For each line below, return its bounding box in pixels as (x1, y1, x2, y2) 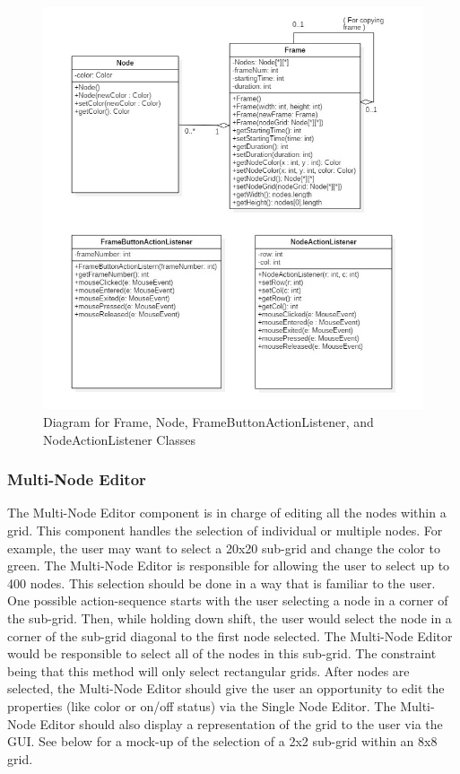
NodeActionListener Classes (43, 430, 196, 448)
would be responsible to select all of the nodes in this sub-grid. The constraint (7, 644, 437, 663)
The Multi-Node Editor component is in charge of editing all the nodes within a (7, 503, 447, 522)
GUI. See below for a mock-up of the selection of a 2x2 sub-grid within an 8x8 (7, 732, 438, 751)
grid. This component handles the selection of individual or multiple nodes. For (7, 520, 443, 539)
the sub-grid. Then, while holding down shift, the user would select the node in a (7, 608, 452, 627)
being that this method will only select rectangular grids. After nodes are (7, 661, 410, 680)
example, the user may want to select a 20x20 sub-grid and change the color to (7, 538, 440, 557)
